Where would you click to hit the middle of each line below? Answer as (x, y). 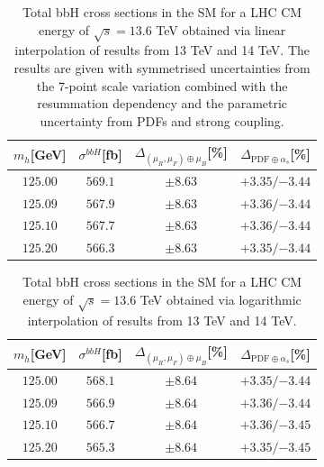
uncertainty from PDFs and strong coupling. (162, 120)
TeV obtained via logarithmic (220, 299)
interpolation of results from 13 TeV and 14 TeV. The (162, 50)
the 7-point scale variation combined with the (162, 85)
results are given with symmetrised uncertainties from (162, 67)
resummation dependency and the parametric (162, 103)
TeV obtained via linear (221, 29)
